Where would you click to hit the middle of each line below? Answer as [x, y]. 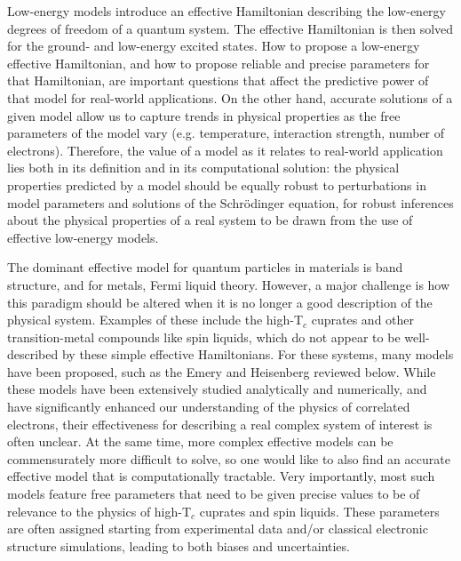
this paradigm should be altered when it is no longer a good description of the [220, 302]
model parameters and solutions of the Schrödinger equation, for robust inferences [230, 202]
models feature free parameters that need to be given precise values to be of [214, 494]
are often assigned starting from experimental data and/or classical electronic [218, 529]
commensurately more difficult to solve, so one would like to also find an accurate [229, 458]
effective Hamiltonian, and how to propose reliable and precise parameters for [219, 63]
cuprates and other [363, 320]
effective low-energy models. [83, 237]
